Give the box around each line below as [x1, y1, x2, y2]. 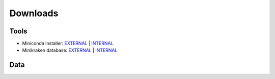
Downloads [9, 8, 59, 19]
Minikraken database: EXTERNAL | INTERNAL [22, 47, 118, 53]
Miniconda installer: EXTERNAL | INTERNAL [22, 41, 114, 47]
